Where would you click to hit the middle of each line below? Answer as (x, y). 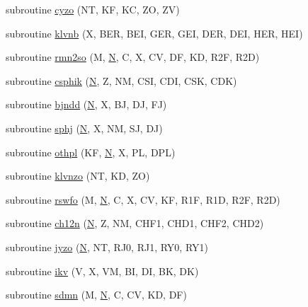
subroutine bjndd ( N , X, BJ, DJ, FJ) (86, 104)
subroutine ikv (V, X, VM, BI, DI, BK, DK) (102, 271)
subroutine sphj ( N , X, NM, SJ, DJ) (84, 128)
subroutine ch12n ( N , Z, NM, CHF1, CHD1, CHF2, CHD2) (135, 223)
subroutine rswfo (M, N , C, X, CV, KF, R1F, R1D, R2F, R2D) (143, 199)
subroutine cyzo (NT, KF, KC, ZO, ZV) (93, 9)
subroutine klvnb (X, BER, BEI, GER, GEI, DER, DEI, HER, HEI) (154, 33)
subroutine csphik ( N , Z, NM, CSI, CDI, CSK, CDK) (121, 80)
